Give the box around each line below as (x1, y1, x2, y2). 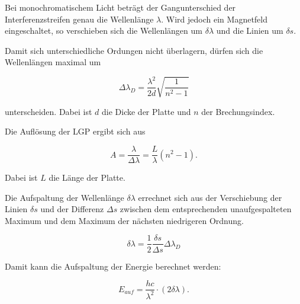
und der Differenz (40, 203, 104, 215)
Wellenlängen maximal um (5, 56, 101, 68)
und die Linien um (216, 24, 283, 37)
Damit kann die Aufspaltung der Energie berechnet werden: (5, 260, 221, 272)
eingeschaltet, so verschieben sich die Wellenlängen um (5, 24, 202, 37)
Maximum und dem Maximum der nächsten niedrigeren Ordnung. (5, 214, 244, 226)
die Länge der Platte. (49, 171, 125, 184)
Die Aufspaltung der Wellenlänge (5, 191, 124, 203)
